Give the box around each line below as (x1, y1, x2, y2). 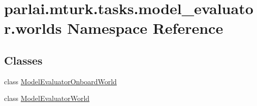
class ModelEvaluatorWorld (4, 93, 90, 103)
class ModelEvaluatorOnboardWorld (4, 76, 117, 86)
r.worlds (4, 18, 62, 38)
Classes (4, 52, 43, 68)
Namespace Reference (67, 18, 223, 38)
